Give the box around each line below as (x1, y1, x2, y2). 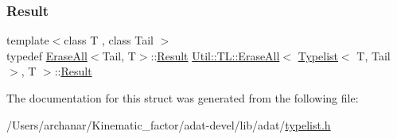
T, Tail (356, 47, 391, 64)
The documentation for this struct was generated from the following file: (6, 90, 359, 106)
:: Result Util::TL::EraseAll (150, 47, 280, 64)
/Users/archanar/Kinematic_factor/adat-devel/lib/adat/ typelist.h (6, 116, 331, 133)
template (6, 32, 49, 48)
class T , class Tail (64, 32, 154, 48)
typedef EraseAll (6, 47, 88, 64)
